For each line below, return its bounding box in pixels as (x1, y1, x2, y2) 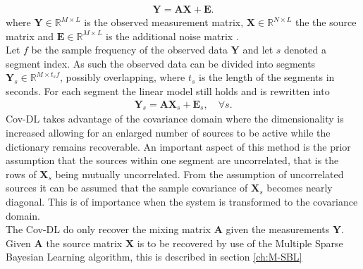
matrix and (6, 28, 54, 43)
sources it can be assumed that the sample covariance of (6, 180, 248, 195)
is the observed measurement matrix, (84, 15, 244, 30)
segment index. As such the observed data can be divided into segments (6, 56, 316, 70)
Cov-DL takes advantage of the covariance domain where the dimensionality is (6, 111, 344, 126)
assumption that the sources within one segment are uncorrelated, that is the (6, 153, 339, 168)
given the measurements (226, 222, 330, 237)
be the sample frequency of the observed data (31, 42, 228, 57)
